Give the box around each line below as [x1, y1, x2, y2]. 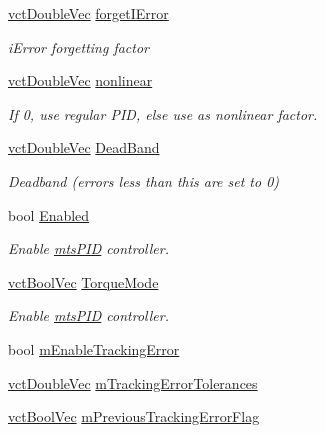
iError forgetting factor [8, 36, 150, 57]
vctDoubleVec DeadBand [8, 137, 160, 158]
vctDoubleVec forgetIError [8, 3, 169, 23]
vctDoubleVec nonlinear [8, 70, 153, 91]
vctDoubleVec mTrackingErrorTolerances [8, 372, 258, 393]
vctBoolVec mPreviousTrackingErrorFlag [8, 406, 260, 427]
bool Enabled [8, 204, 90, 225]
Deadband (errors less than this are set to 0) [8, 170, 280, 191]
